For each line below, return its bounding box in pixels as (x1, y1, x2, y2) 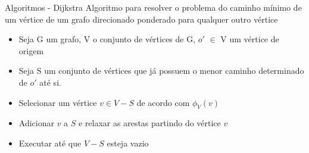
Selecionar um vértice (18, 96, 97, 108)
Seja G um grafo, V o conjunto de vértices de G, (18, 33, 196, 45)
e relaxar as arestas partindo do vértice (79, 117, 221, 129)
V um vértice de (220, 33, 279, 45)
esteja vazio (107, 136, 149, 149)
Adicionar (18, 117, 54, 129)
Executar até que (18, 136, 82, 149)
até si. (39, 76, 61, 88)
